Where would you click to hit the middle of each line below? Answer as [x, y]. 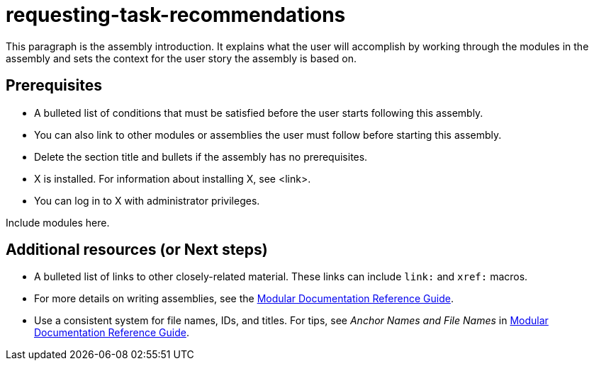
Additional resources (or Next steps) [137, 250]
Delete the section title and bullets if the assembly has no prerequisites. [201, 156]
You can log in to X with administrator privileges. [147, 200]
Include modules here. [58, 222]
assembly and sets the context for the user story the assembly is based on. [181, 58]
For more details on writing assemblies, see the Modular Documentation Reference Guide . [244, 299]
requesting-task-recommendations [176, 15]
